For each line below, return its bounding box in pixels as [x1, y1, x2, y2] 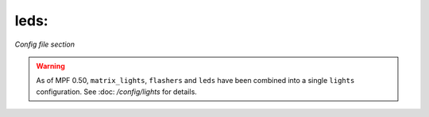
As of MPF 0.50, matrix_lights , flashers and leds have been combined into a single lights [36, 76, 355, 85]
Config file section [14, 40, 75, 49]
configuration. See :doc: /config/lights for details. [36, 87, 198, 96]
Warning [36, 61, 65, 70]
